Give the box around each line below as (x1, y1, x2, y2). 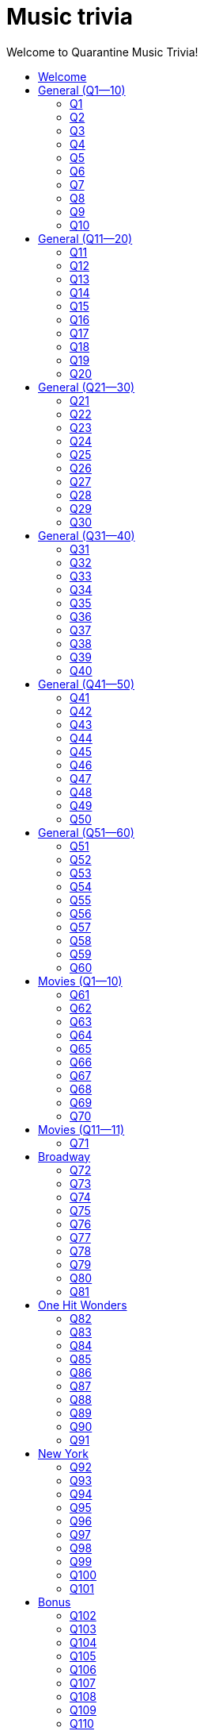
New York (38, 1446, 89, 1460)
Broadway (38, 1149, 91, 1163)
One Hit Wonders (38, 1297, 127, 1312)
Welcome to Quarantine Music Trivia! (6, 44, 198, 59)
